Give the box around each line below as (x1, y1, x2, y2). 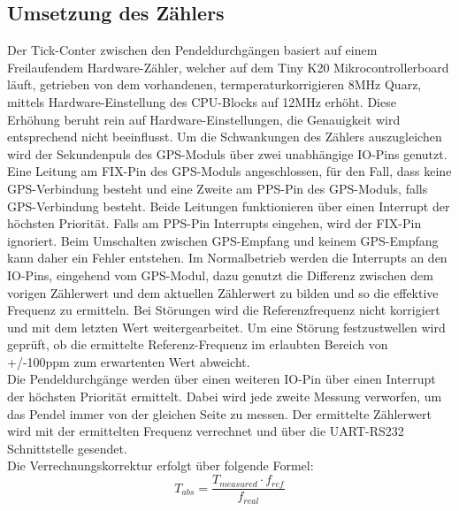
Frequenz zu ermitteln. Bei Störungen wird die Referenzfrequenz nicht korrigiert (7, 301, 440, 319)
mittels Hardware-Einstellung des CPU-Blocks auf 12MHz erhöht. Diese (7, 92, 396, 111)
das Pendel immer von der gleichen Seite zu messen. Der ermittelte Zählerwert (7, 404, 432, 423)
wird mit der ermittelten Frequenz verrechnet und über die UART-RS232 (7, 422, 404, 440)
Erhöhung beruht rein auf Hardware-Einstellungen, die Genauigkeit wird (7, 110, 401, 128)
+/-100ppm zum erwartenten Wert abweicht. (7, 352, 250, 370)
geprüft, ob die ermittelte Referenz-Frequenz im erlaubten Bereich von (7, 335, 388, 354)
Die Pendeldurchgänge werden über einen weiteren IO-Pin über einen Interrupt (7, 370, 436, 388)
